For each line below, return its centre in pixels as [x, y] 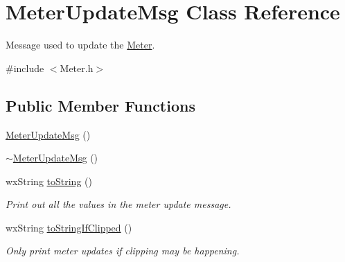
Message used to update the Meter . [80, 45]
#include [25, 68]
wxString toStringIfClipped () [69, 227]
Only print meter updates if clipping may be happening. [123, 251]
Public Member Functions [100, 105]
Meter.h [77, 68]
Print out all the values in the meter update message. [118, 204]
